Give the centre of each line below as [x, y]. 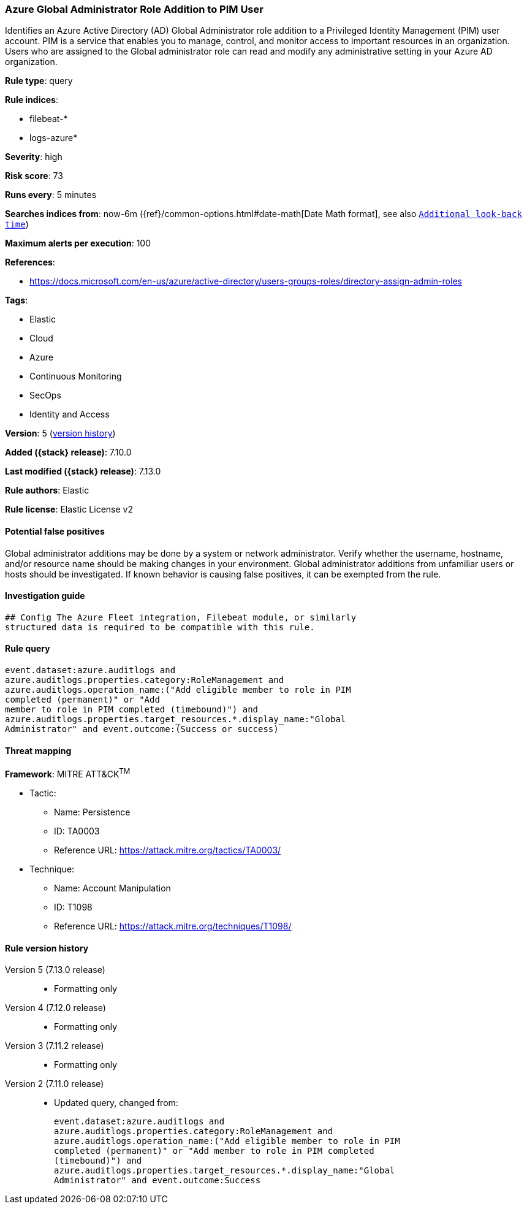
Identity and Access [70, 414]
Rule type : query [39, 81]
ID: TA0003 [77, 831]
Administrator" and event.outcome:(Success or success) [142, 729]
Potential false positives [55, 531]
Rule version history [47, 948]
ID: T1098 [73, 907]
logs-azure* [54, 138]
